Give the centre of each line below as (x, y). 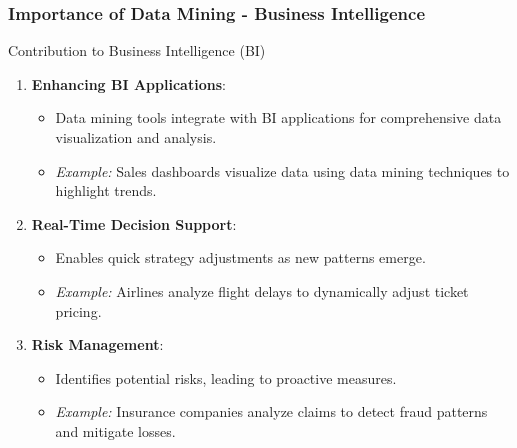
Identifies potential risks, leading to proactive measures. (226, 377)
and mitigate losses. (115, 430)
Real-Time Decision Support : (134, 223)
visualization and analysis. (136, 137)
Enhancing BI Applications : (128, 83)
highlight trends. (106, 190)
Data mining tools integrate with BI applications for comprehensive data (278, 117)
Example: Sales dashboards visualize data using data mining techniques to (282, 170)
